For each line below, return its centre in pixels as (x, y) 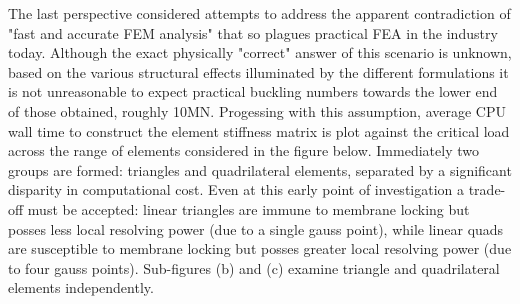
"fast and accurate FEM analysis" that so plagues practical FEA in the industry (253, 32)
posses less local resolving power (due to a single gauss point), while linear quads (256, 228)
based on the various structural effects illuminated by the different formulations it (258, 71)
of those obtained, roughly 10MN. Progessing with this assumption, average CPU (257, 110)
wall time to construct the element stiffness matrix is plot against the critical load (259, 130)
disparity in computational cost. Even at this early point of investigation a (236, 189)
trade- (487, 189)
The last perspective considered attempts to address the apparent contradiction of (259, 13)
